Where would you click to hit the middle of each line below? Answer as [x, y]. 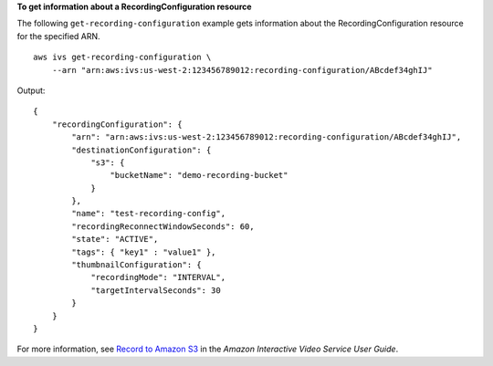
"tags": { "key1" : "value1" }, [144, 252]
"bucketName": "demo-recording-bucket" [199, 175]
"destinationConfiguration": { [142, 150]
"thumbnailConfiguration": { [137, 265]
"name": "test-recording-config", [149, 214]
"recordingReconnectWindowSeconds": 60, [163, 226]
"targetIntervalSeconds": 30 [156, 290]
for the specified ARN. [58, 36]
